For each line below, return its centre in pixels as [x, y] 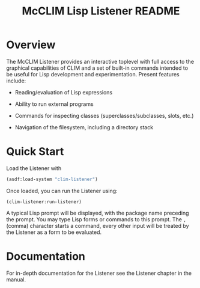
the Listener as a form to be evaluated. [54, 232]
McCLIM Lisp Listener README [101, 11]
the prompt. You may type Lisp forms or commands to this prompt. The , [96, 219]
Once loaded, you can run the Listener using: [62, 191]
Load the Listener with [34, 168]
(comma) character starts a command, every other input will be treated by [98, 225]
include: [16, 81]
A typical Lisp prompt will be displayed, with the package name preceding [98, 213]
